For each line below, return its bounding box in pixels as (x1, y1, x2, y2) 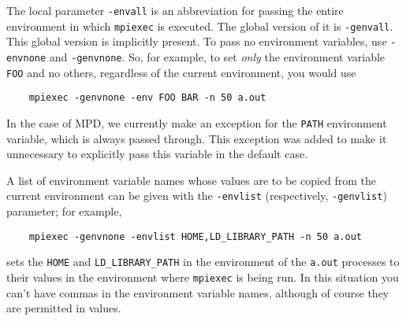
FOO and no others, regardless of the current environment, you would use (6, 64, 356, 80)
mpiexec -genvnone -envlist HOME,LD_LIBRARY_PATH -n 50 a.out (28, 231, 363, 242)
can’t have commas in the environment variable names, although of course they (6, 284, 389, 301)
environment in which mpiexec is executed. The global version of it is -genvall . (6, 17, 393, 34)
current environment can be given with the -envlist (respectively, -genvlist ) (6, 187, 387, 204)
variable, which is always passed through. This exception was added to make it (6, 130, 387, 146)
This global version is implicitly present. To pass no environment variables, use (6, 33, 387, 50)
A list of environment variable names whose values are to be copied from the (6, 172, 377, 188)
